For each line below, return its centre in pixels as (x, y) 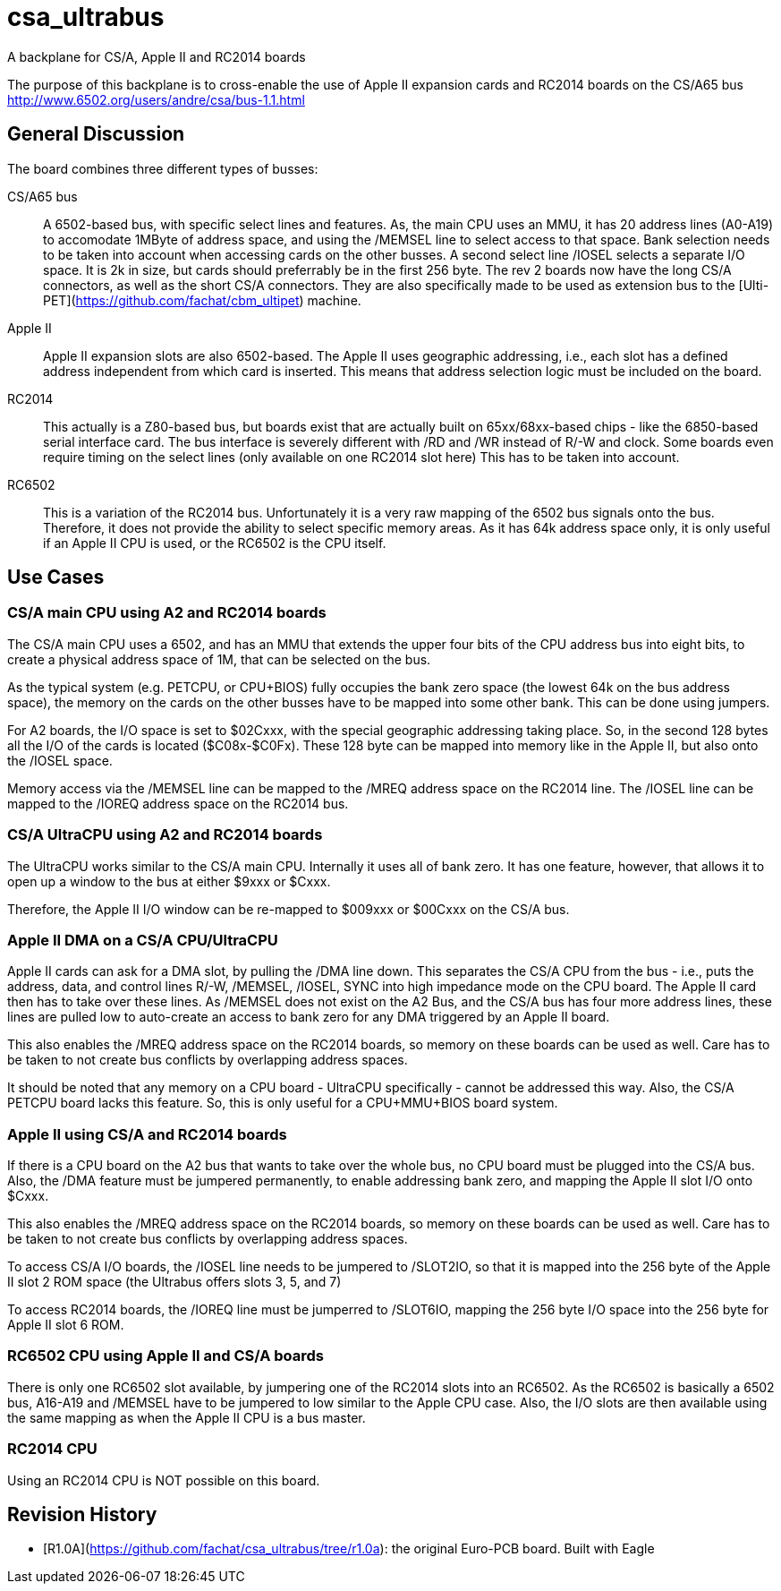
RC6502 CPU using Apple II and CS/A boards (166, 1356)
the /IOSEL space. (60, 760)
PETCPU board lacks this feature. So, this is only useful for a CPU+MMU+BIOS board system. (283, 1103)
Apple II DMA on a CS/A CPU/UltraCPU (143, 940)
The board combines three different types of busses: (163, 168)
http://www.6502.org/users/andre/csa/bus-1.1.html (156, 99)
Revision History (82, 1514)
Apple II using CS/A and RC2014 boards (147, 1134)
